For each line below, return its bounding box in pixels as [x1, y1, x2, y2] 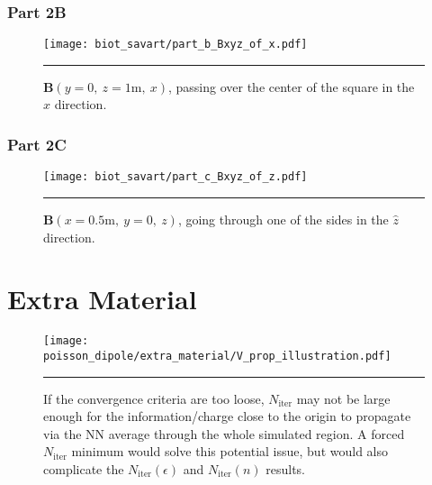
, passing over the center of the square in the [167, 77, 415, 96]
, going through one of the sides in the [177, 209, 389, 228]
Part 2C [7, 133, 67, 155]
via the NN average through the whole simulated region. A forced [43, 424, 405, 443]
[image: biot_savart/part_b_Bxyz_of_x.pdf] [43, 38, 308, 51]
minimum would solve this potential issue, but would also [71, 442, 388, 461]
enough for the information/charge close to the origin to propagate [43, 407, 411, 426]
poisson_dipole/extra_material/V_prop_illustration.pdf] [43, 349, 391, 362]
